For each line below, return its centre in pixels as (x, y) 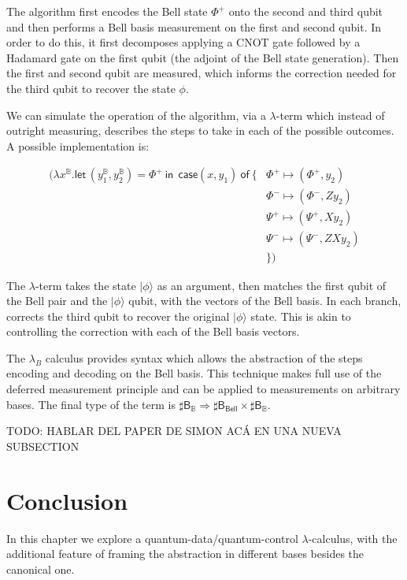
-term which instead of (330, 115)
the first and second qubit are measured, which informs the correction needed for (202, 73)
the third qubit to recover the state (91, 88)
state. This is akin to (301, 316)
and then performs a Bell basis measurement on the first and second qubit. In (194, 26)
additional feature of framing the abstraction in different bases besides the (185, 554)
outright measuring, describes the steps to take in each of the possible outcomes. (200, 130)
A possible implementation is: (78, 145)
